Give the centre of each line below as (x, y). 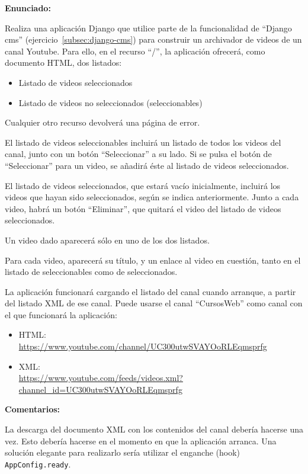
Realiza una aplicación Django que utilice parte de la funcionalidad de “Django (148, 28)
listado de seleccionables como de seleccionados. (91, 272)
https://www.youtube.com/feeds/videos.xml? (101, 378)
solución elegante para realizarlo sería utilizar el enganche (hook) (123, 452)
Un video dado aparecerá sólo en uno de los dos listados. (107, 240)
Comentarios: (33, 409)
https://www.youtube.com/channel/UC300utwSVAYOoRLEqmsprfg (143, 346)
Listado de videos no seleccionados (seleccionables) (110, 102)
